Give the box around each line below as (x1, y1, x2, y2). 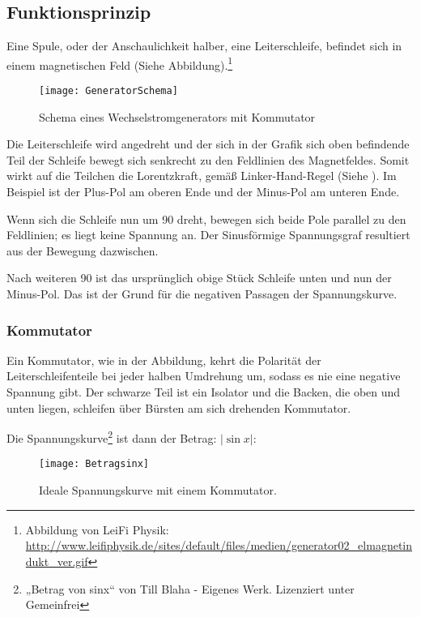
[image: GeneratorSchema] (39, 85, 178, 97)
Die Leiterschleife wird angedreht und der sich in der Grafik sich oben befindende (6, 135, 410, 152)
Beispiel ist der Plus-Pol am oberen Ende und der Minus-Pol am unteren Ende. (6, 183, 400, 200)
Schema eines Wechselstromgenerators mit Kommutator (39, 108, 316, 125)
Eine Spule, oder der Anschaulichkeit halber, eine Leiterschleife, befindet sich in (6, 37, 402, 54)
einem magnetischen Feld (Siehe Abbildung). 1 (6, 54, 233, 73)
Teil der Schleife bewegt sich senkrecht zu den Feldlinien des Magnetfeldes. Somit (6, 151, 410, 168)
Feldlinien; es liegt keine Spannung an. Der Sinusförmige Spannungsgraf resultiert (6, 226, 410, 243)
